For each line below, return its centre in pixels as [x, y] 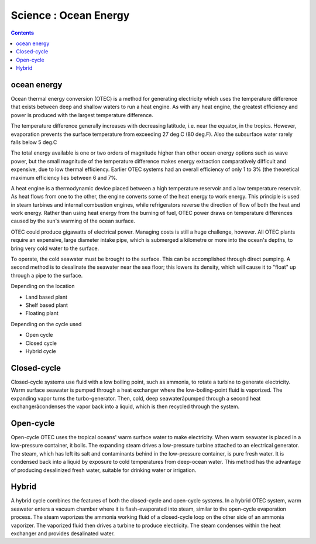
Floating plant [42, 313]
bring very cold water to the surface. [55, 248]
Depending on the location [43, 286]
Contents [23, 33]
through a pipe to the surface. [47, 275]
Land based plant [46, 297]
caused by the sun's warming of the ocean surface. [73, 221]
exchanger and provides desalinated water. [63, 533]
